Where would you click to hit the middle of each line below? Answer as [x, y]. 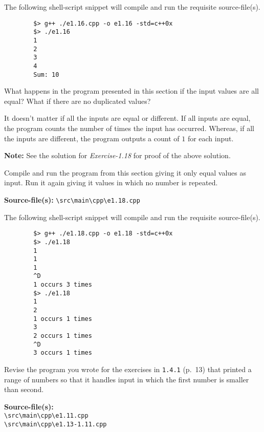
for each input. [211, 138]
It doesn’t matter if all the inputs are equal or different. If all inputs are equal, [127, 118]
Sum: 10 [46, 74]
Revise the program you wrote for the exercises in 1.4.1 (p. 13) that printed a [128, 369]
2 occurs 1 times [63, 336]
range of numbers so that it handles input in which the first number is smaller [127, 379]
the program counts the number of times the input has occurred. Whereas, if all [129, 128]
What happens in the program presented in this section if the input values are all [131, 91]
